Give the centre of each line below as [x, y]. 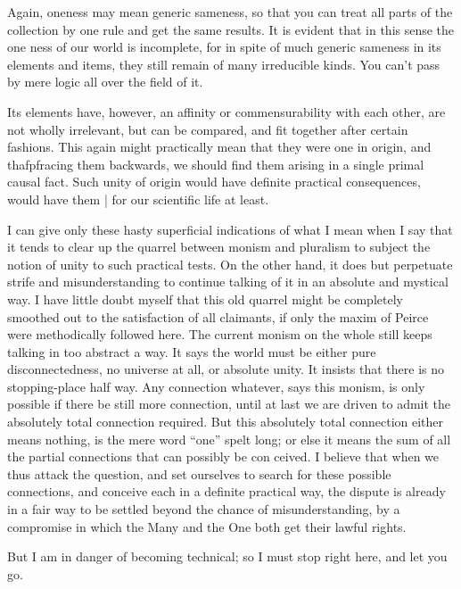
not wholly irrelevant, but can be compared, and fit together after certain [208, 129]
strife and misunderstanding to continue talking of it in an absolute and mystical [228, 282]
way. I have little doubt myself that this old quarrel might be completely [205, 299]
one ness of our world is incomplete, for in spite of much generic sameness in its [224, 47]
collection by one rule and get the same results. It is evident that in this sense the [231, 29]
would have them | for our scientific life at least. [138, 199]
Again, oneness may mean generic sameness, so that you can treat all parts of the [230, 12]
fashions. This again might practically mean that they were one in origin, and [219, 147]
